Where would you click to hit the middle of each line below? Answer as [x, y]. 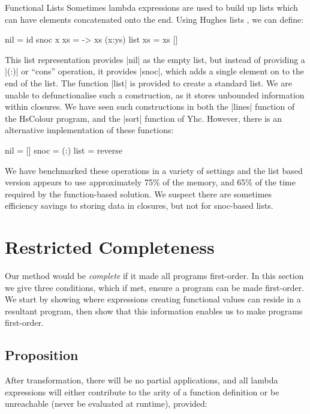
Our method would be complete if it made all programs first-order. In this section [154, 276]
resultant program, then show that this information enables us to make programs [154, 310]
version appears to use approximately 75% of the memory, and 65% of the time [150, 182]
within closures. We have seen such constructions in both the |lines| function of [150, 106]
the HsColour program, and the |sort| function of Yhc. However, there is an [144, 118]
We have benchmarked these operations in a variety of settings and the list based [154, 170]
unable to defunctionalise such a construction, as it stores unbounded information [155, 94]
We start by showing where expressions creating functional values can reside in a [153, 299]
